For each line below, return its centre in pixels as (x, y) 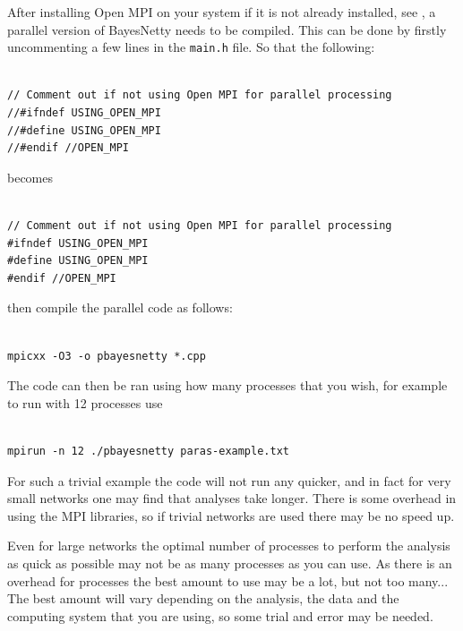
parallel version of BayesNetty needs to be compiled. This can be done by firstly (227, 29)
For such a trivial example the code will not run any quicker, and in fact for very (229, 480)
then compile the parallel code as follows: (120, 307)
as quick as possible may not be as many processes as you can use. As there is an (230, 563)
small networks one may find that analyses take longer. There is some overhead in (232, 498)
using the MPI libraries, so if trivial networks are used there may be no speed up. (231, 515)
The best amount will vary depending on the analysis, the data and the (203, 598)
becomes (30, 177)
